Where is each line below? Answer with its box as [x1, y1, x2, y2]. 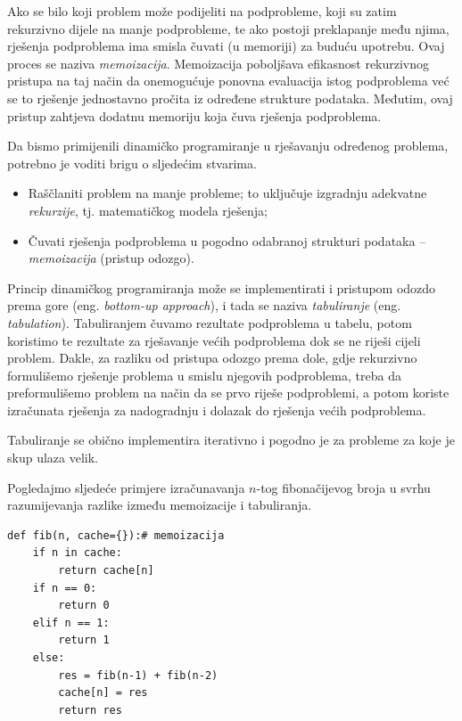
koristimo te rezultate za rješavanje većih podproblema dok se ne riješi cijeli [7, 331, 421, 349]
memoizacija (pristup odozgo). [28, 249, 194, 267]
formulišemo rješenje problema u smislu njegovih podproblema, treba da [7, 365, 401, 384]
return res [58, 703, 122, 717]
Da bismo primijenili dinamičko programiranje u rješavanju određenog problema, [7, 136, 449, 155]
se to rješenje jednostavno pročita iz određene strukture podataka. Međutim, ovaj [7, 88, 453, 107]
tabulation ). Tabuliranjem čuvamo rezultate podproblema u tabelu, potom [7, 313, 412, 332]
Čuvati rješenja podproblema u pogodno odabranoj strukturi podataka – [28, 231, 426, 250]
